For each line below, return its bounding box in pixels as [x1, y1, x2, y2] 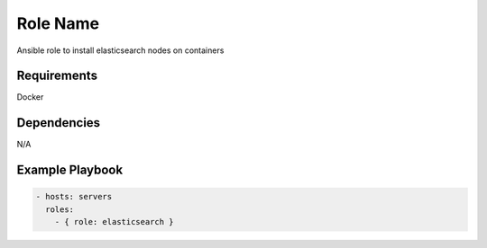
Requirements [16, 68, 98, 84]
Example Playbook [16, 163, 124, 178]
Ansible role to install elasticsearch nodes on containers [16, 45, 225, 56]
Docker [16, 92, 44, 102]
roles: [45, 204, 75, 215]
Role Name [16, 13, 99, 33]
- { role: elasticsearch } [54, 217, 175, 227]
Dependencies [16, 115, 101, 130]
